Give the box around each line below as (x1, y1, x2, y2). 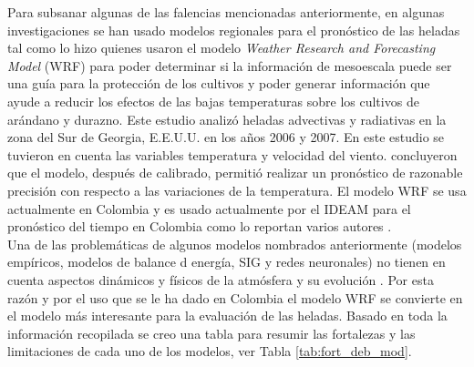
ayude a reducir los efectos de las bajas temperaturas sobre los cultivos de (7, 91, 419, 110)
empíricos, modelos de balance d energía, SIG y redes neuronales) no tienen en (7, 252, 446, 271)
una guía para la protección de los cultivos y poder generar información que (7, 74, 430, 93)
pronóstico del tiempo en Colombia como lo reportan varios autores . (7, 217, 392, 236)
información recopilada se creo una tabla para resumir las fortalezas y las (7, 323, 416, 342)
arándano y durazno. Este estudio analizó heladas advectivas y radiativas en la (7, 109, 447, 128)
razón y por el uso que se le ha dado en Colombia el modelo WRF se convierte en (7, 288, 463, 307)
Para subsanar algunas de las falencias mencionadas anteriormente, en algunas (7, 3, 445, 21)
